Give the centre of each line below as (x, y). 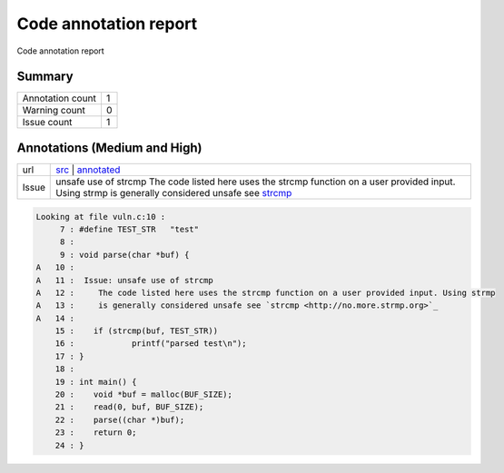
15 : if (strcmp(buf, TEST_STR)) (136, 331)
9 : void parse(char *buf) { (124, 255)
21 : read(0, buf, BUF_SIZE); (129, 407)
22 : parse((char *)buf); (120, 419)
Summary (45, 77)
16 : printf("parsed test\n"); (151, 344)
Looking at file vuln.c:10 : (101, 217)
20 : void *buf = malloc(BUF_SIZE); (144, 394)
